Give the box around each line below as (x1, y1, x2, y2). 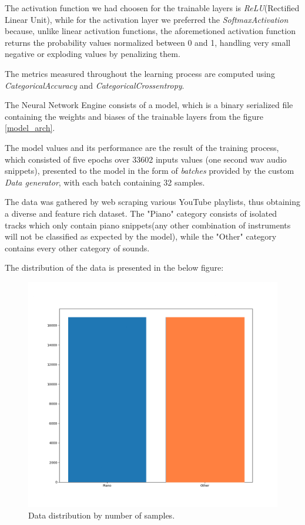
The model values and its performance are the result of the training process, (5, 141, 279, 153)
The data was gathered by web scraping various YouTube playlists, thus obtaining (5, 196, 301, 208)
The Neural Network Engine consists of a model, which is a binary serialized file (5, 99, 293, 111)
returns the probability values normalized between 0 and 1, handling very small (5, 36, 291, 48)
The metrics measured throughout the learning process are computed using (5, 67, 275, 79)
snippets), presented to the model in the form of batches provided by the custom (5, 164, 294, 177)
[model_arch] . (5, 122, 55, 134)
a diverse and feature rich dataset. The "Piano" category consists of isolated (5, 207, 277, 219)
